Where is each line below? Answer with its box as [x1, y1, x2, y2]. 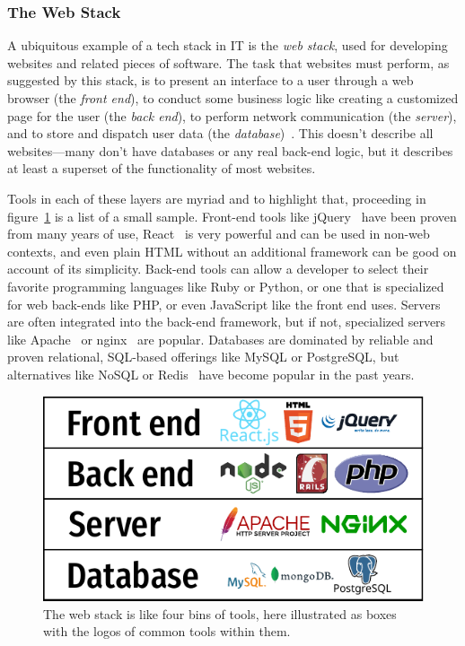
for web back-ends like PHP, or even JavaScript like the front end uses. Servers [7, 294, 441, 313]
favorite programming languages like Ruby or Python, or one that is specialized [7, 276, 444, 295]
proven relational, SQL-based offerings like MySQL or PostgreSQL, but [7, 347, 399, 366]
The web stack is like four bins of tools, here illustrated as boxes [43, 604, 397, 623]
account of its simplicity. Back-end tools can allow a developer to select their [7, 259, 429, 278]
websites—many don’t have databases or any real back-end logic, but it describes [7, 141, 453, 160]
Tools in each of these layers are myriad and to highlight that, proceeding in [7, 188, 426, 207]
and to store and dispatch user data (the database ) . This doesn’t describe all [7, 124, 434, 143]
